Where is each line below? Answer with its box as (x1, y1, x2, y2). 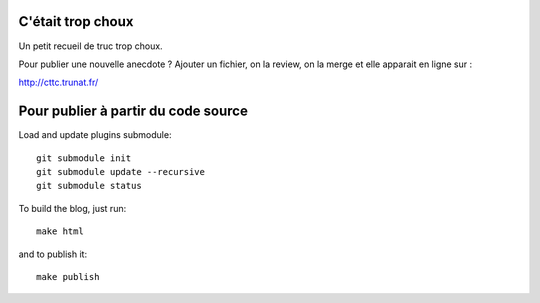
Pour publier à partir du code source (18, 103, 249, 120)
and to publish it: (18, 248, 88, 260)
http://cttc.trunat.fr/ (18, 76, 99, 89)
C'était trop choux (18, 13, 134, 30)
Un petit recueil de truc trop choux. (18, 40, 164, 52)
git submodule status (36, 180, 142, 192)
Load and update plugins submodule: (18, 129, 172, 141)
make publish (36, 271, 100, 282)
